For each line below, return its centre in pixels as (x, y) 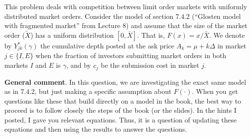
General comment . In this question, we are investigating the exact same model (125, 82)
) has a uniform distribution (72, 35)
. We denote (227, 35)
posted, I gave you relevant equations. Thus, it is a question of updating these (121, 119)
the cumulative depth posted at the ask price (107, 46)
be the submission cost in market (150, 65)
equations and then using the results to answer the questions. (96, 129)
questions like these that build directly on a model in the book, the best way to (123, 100)
